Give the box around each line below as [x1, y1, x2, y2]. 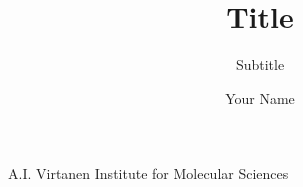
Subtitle [235, 54, 285, 75]
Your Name [225, 87, 295, 108]
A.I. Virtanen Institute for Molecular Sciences [8, 163, 289, 184]
